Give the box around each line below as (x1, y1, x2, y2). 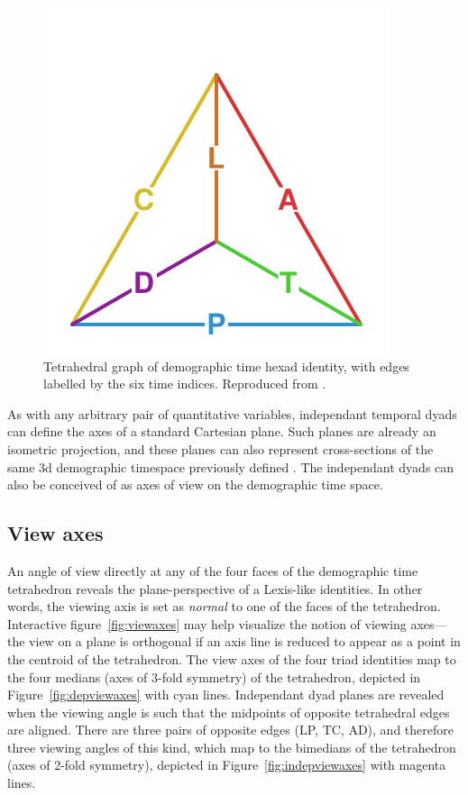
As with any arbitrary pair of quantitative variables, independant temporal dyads (7, 404, 457, 423)
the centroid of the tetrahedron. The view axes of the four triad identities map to (7, 649, 456, 668)
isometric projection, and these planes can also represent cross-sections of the (7, 439, 434, 458)
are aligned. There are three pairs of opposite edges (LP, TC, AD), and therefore (7, 720, 454, 739)
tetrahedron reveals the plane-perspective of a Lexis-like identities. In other (7, 579, 423, 598)
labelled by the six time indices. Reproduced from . (43, 374, 326, 393)
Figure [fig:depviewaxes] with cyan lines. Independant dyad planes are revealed (7, 685, 445, 704)
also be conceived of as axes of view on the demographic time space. (7, 475, 383, 494)
